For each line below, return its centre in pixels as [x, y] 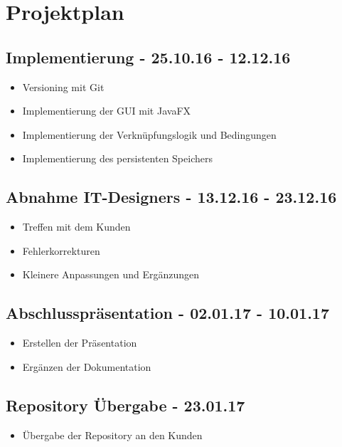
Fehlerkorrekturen [61, 250]
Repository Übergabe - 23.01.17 [125, 405]
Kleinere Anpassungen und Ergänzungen [111, 274]
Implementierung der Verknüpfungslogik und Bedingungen [149, 134]
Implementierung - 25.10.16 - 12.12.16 [148, 57]
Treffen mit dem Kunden [76, 227]
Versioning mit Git [63, 86]
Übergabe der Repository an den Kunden [112, 435]
